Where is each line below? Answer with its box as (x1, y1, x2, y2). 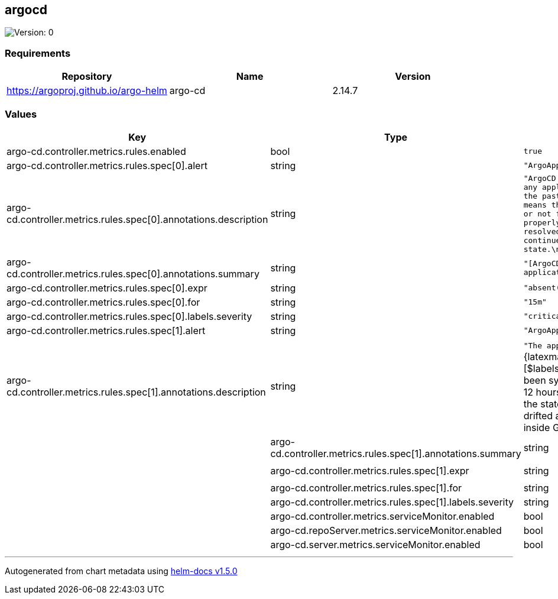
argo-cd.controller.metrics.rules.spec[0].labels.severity (7, 310, 252, 322)
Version (395, 70, 431, 83)
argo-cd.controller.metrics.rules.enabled (7, 145, 186, 157)
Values (5, 108, 37, 120)
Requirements (5, 47, 71, 59)
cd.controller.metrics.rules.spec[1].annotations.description (7, 386, 266, 398)
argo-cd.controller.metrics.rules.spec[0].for (7, 296, 200, 308)
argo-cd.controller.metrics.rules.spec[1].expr (270, 464, 469, 477)
